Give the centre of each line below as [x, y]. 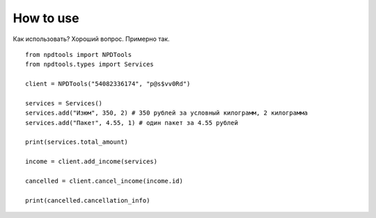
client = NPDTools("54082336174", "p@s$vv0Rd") [108, 84]
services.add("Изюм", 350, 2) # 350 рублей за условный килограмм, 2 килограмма [167, 113]
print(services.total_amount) [77, 142]
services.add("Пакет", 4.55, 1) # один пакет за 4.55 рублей [132, 123]
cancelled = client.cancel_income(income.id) [104, 181]
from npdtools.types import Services [90, 65]
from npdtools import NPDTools [79, 54]
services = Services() [64, 103]
